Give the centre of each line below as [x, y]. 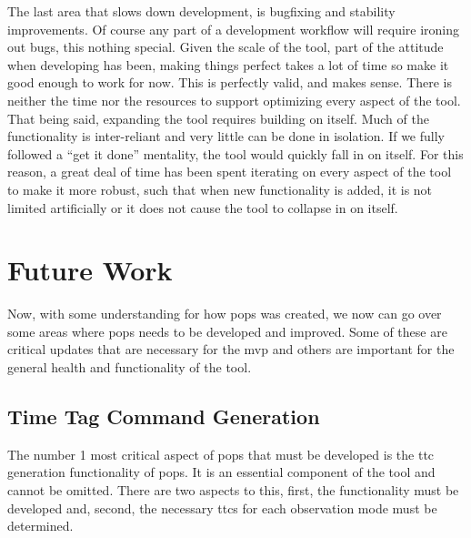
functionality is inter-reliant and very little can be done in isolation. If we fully [226, 136]
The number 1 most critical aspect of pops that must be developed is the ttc [221, 454]
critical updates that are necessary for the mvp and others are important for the [231, 349]
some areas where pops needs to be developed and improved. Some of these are [227, 331]
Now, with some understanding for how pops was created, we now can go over [225, 314]
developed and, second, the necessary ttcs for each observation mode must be [222, 508]
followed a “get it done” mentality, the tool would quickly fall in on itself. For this [235, 153]
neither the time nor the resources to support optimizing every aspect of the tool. [234, 100]
